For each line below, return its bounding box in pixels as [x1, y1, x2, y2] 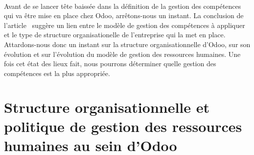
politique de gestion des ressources [4, 116, 242, 136]
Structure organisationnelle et [4, 97, 210, 117]
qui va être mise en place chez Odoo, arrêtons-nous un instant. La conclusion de [4, 10, 244, 21]
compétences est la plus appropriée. [4, 68, 110, 78]
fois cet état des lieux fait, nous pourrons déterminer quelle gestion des [4, 58, 216, 69]
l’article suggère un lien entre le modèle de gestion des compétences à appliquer [4, 20, 245, 30]
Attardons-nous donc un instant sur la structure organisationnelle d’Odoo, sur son [4, 39, 251, 49]
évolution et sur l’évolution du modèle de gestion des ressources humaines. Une [4, 49, 241, 59]
